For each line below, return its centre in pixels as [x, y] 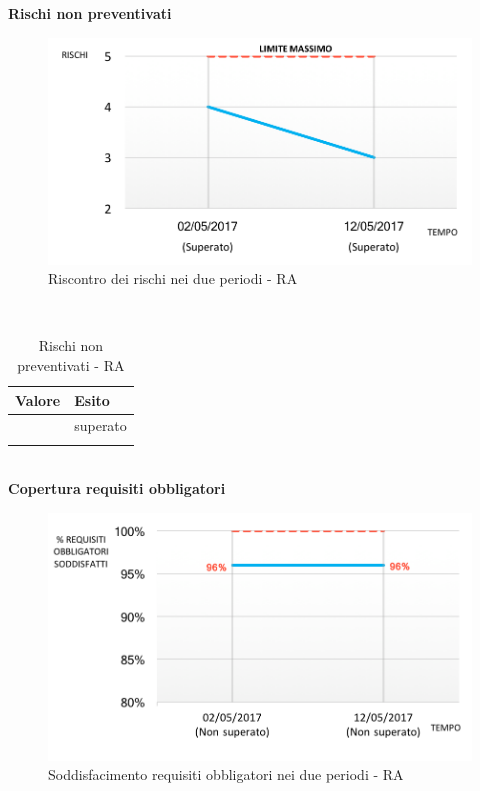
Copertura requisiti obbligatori [117, 488]
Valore [38, 399]
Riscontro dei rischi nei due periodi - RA [173, 278]
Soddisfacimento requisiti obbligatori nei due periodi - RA [226, 774]
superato [100, 425]
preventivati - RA [71, 365]
